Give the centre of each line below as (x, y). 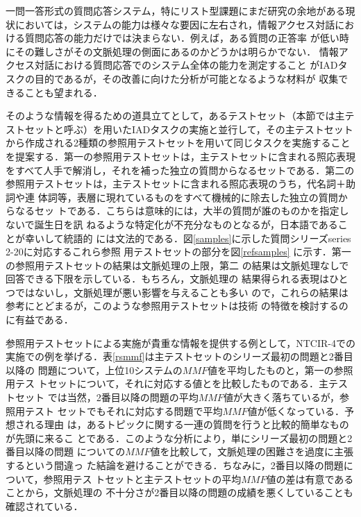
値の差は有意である (310, 478)
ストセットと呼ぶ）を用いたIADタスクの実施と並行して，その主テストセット (179, 129)
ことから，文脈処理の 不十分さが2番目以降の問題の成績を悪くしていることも (179, 492)
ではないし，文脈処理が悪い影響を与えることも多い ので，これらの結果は (182, 292)
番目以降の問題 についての (66, 451)
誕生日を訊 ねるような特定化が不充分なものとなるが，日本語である (186, 224)
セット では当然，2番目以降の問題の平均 (107, 397)
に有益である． (40, 320)
